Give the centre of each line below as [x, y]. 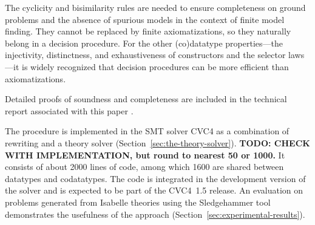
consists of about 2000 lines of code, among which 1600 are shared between [144, 167]
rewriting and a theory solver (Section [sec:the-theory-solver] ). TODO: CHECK [157, 142]
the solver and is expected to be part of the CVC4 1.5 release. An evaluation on [154, 190]
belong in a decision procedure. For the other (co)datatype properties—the [144, 43]
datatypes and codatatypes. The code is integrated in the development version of [155, 178]
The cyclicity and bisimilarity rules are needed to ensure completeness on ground [155, 7]
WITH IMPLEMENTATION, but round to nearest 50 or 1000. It [145, 155]
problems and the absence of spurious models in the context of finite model [145, 19]
